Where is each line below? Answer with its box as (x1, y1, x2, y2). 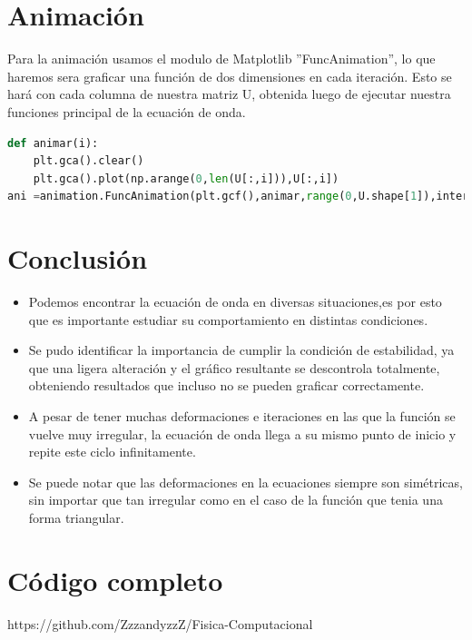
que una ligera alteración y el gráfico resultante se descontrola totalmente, (28, 358, 440, 377)
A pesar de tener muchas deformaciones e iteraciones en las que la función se (28, 406, 456, 425)
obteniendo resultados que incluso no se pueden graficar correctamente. (28, 376, 425, 395)
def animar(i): (7, 136, 99, 150)
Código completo (7, 561, 223, 598)
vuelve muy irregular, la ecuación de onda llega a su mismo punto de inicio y (28, 424, 457, 443)
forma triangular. (28, 507, 124, 527)
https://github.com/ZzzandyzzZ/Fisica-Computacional (7, 614, 313, 633)
